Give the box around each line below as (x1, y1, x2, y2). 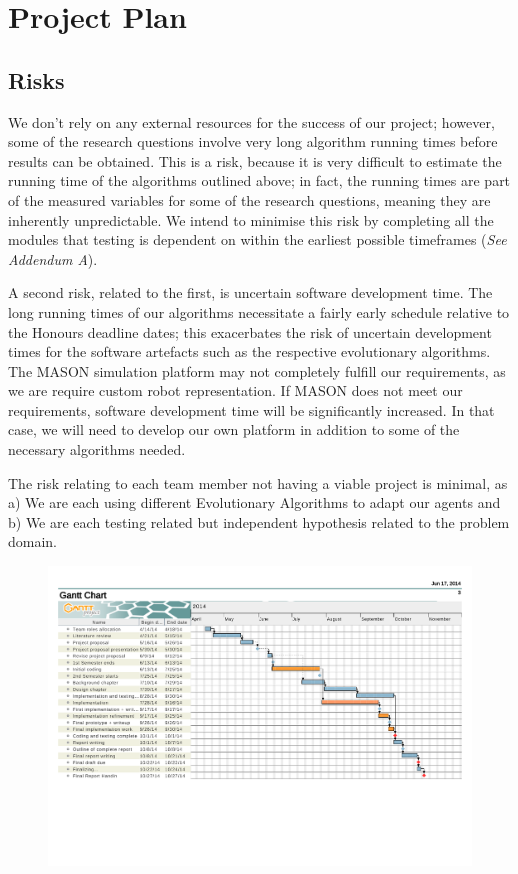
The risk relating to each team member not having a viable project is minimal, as (8, 472, 508, 493)
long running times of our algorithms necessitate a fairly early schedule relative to (8, 301, 510, 322)
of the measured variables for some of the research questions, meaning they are (8, 189, 491, 210)
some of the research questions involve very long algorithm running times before (8, 131, 498, 152)
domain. (8, 531, 58, 552)
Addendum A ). (8, 248, 98, 269)
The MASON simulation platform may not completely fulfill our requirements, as (8, 360, 506, 381)
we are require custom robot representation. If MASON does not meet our (8, 380, 463, 401)
